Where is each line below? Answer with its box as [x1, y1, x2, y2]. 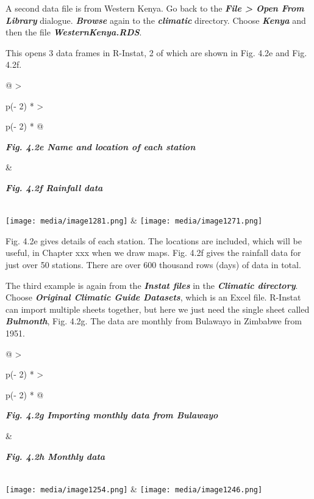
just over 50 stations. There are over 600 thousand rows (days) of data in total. [5, 258, 301, 271]
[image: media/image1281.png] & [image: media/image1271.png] [5, 214, 263, 227]
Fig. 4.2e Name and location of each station [5, 140, 196, 153]
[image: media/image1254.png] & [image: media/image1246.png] [5, 482, 263, 495]
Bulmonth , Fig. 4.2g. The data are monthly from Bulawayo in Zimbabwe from [5, 315, 302, 327]
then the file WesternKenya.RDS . [5, 26, 142, 38]
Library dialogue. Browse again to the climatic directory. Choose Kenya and [5, 13, 306, 26]
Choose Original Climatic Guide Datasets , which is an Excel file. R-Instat [5, 291, 301, 304]
